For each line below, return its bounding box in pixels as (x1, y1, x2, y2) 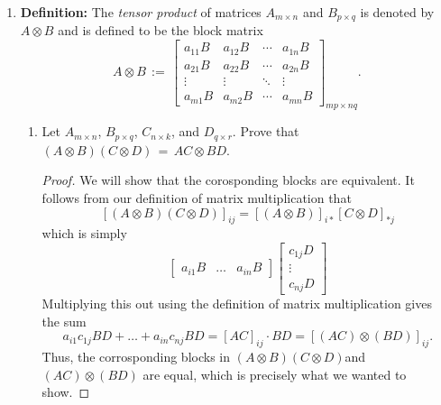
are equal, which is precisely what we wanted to (142, 364, 407, 383)
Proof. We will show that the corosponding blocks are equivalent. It (41, 170, 415, 189)
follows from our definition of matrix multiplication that (41, 188, 352, 207)
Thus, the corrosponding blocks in (41, 346, 230, 365)
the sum (41, 311, 87, 330)
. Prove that (232, 122, 299, 141)
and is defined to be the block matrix (58, 21, 263, 40)
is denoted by (360, 3, 435, 21)
